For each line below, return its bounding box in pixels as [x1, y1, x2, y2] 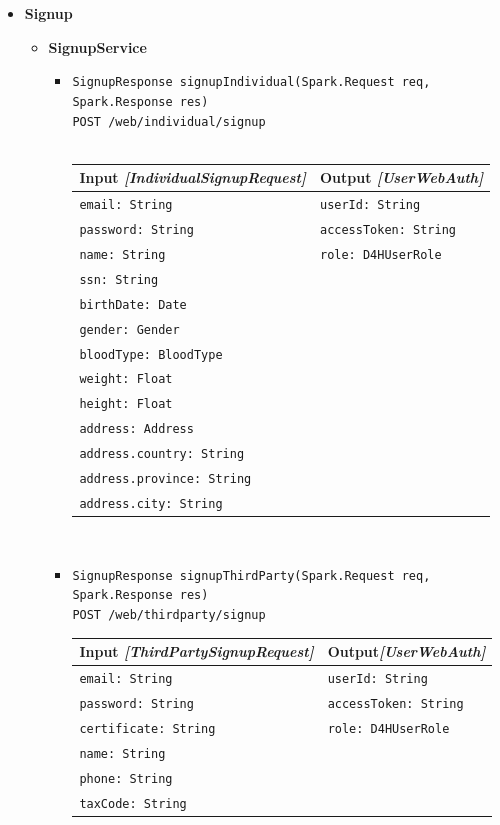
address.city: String [79, 496, 223, 511]
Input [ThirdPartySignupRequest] [79, 641, 314, 662]
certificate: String [79, 721, 216, 736]
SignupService [48, 36, 147, 57]
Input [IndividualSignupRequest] [79, 167, 306, 188]
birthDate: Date [79, 297, 187, 312]
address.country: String [79, 447, 245, 462]
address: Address [79, 422, 194, 437]
